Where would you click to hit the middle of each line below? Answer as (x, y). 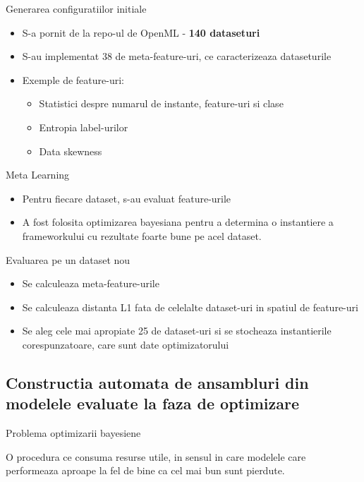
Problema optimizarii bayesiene (73, 433)
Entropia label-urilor (84, 127)
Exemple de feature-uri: (73, 79)
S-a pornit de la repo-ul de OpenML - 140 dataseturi (141, 32)
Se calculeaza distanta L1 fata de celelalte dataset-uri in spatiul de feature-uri (190, 307)
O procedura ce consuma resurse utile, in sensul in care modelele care (156, 456)
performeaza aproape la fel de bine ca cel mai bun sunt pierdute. (145, 470)
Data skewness (71, 151)
